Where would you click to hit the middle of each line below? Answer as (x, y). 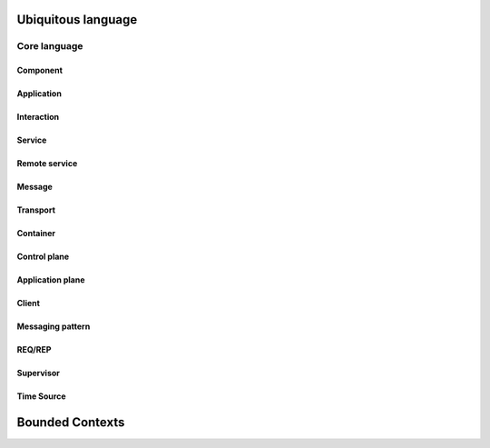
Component (40, 70)
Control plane (43, 257)
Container (36, 234)
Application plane (51, 280)
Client (29, 304)
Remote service (47, 164)
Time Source (41, 396)
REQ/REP (34, 350)
